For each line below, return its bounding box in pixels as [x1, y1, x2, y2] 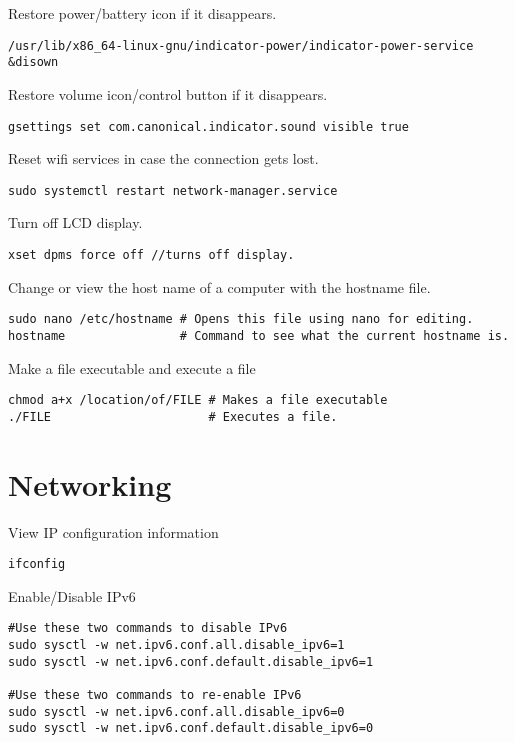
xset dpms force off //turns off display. [8, 248, 295, 262]
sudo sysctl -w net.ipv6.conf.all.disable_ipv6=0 [8, 704, 345, 719]
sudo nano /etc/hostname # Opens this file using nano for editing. [8, 312, 474, 327]
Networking [8, 463, 172, 504]
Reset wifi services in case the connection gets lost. [8, 148, 319, 169]
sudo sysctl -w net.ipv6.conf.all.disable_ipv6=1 [8, 638, 345, 653]
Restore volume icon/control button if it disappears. [8, 83, 328, 104]
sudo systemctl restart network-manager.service [8, 183, 338, 198]
